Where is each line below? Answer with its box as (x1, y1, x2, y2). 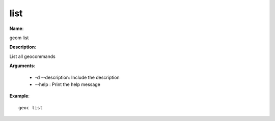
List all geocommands (9, 53, 56, 59)
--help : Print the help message (35, 81, 100, 87)
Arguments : (9, 63, 36, 69)
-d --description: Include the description (35, 74, 120, 80)
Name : (9, 25, 24, 32)
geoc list (18, 105, 43, 110)
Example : (9, 93, 30, 99)
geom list (9, 35, 29, 41)
